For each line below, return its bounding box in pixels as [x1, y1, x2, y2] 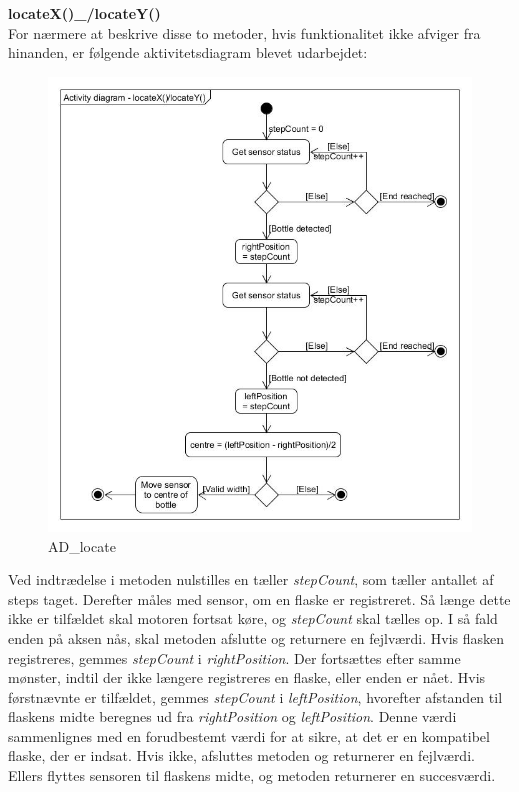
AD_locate [48, 535, 116, 556]
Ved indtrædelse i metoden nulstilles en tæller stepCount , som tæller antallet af [8, 569, 494, 590]
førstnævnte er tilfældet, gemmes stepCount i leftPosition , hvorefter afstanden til [8, 686, 503, 707]
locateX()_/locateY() [8, 3, 161, 23]
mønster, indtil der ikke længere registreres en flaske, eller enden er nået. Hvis [8, 667, 486, 688]
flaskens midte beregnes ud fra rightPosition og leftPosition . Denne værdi [8, 706, 457, 727]
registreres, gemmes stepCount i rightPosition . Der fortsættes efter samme [8, 647, 461, 668]
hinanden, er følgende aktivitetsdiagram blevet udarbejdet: [8, 42, 368, 63]
